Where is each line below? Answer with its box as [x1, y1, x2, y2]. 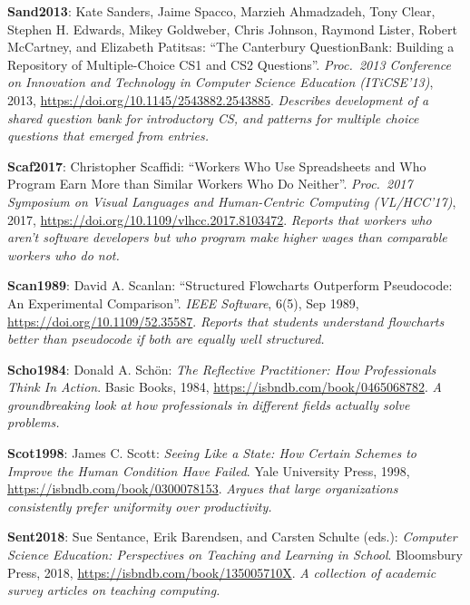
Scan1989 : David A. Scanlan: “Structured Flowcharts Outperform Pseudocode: [7, 276, 453, 295]
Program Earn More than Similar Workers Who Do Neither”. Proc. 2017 [7, 174, 413, 193]
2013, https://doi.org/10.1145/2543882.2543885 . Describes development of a [7, 90, 429, 109]
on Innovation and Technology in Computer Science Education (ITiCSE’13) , [7, 73, 434, 92]
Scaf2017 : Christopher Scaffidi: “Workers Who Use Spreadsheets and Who [7, 156, 426, 175]
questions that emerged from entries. [7, 126, 210, 145]
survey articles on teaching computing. [7, 581, 220, 600]
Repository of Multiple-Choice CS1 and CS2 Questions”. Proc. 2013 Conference [7, 54, 452, 73]
